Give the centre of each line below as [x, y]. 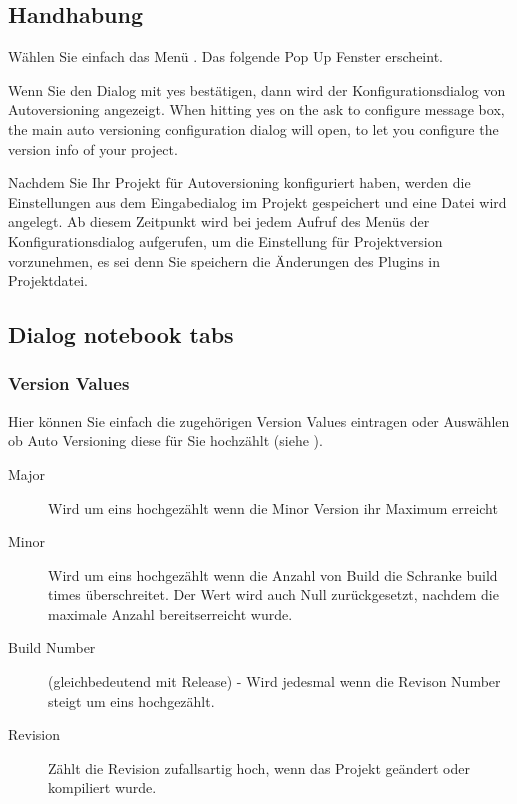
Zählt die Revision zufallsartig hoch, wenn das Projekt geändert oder [259, 767]
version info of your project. [93, 148]
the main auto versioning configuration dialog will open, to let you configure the [253, 128]
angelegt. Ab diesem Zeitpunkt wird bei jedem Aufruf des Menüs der [219, 221]
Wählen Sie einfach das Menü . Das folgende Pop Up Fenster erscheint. [225, 56]
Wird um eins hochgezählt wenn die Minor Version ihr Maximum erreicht [273, 507]
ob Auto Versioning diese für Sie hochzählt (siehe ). [165, 440]
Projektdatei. [48, 280]
